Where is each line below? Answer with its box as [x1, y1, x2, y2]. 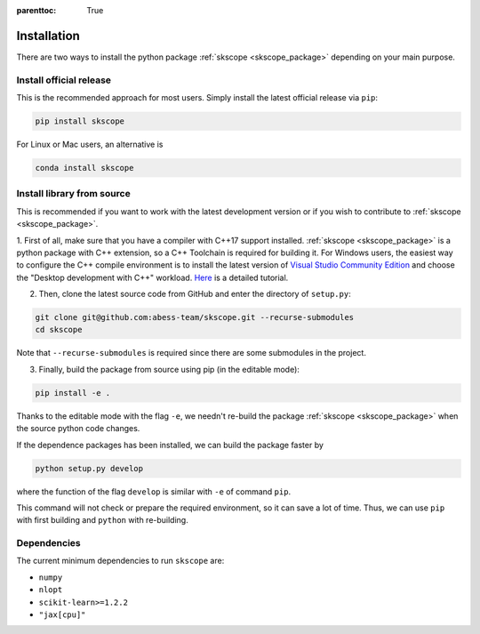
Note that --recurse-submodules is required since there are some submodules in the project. [16, 348, 366, 358]
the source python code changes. [16, 423, 140, 434]
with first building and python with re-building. [16, 515, 188, 526]
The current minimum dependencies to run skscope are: [16, 556, 225, 566]
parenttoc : [16, 5, 57, 15]
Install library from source [16, 188, 131, 200]
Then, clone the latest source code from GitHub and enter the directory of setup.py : [38, 289, 351, 300]
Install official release [16, 74, 111, 86]
